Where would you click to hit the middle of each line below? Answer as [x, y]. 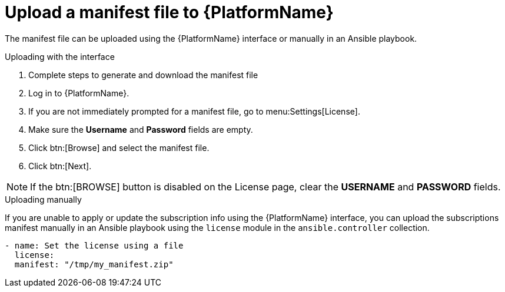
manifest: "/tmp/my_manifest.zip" [94, 264]
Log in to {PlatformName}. [79, 93]
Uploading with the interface [60, 56]
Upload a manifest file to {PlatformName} [169, 12]
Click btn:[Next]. [60, 166]
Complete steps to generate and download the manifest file [143, 75]
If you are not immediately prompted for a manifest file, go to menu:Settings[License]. [194, 111]
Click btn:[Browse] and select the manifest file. [119, 147]
